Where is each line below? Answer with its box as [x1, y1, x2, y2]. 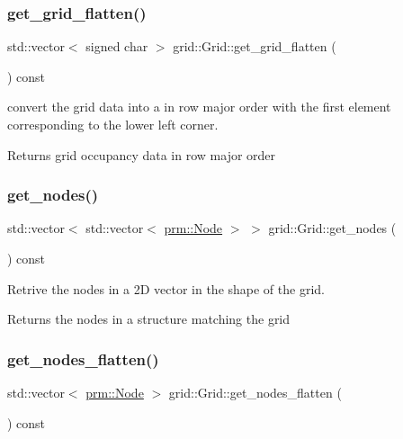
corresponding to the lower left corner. [7, 115, 219, 133]
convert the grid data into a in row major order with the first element [7, 97, 391, 116]
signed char [85, 37, 148, 56]
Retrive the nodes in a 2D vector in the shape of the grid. [7, 279, 325, 298]
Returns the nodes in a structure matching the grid [7, 309, 291, 328]
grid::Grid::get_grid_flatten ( [173, 37, 336, 56]
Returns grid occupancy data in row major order [7, 145, 276, 164]
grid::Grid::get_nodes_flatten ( [168, 383, 342, 401]
